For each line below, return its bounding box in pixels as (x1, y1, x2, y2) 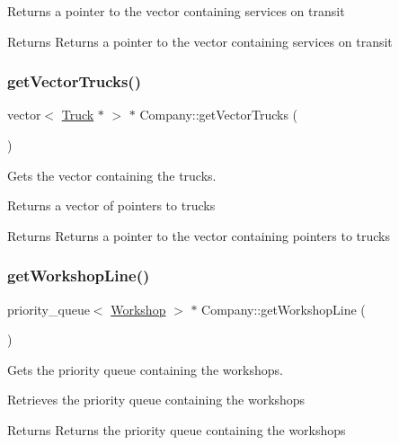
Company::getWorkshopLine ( (201, 299, 366, 318)
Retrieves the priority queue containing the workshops (7, 390, 306, 409)
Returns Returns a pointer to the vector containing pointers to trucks (7, 226, 390, 245)
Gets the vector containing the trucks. (7, 165, 217, 184)
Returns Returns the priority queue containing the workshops (7, 420, 346, 439)
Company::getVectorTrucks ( (139, 105, 298, 124)
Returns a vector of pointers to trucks (7, 196, 216, 215)
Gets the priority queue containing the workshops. (7, 360, 283, 378)
